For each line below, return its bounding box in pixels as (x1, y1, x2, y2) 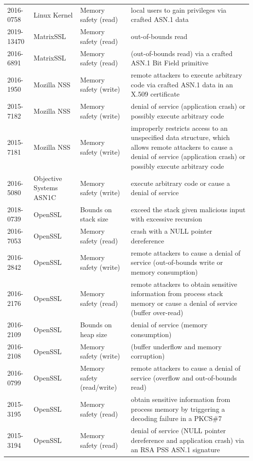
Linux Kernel (34, 9, 73, 20)
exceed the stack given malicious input (131, 204, 246, 214)
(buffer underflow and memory (131, 341, 222, 351)
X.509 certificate (131, 89, 180, 99)
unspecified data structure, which (131, 132, 230, 142)
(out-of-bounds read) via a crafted (131, 48, 233, 58)
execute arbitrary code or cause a (131, 178, 230, 188)
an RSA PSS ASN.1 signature (131, 444, 220, 455)
